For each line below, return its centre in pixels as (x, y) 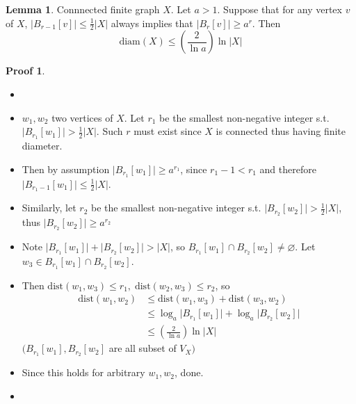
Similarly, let (49, 208)
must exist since (168, 131)
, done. (189, 372)
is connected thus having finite (281, 131)
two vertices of (82, 117)
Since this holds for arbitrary (83, 372)
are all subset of (143, 348)
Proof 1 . (25, 71)
